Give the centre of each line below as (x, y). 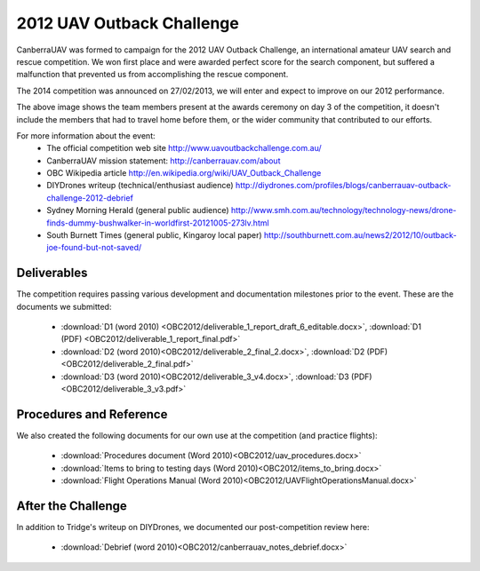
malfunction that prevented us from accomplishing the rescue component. (152, 75)
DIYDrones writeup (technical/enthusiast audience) (140, 186)
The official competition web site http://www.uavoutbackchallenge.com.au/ (184, 148)
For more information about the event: (86, 135)
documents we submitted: (64, 306)
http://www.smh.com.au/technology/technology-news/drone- (344, 210)
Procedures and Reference (92, 414)
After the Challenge (72, 506)
